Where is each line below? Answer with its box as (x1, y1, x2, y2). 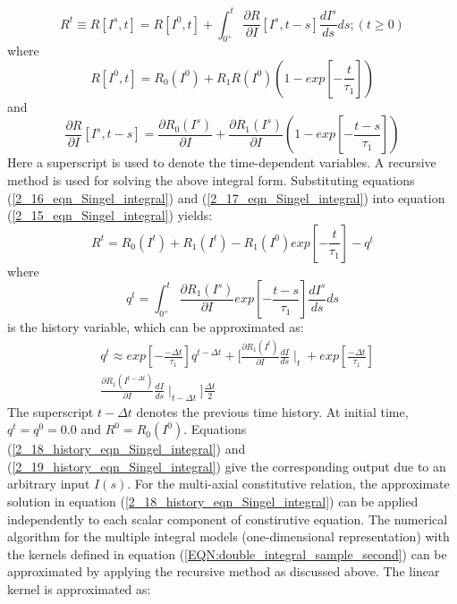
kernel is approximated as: (7, 579, 151, 598)
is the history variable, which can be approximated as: (7, 318, 304, 336)
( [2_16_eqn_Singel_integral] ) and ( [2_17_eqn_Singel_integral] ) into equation (7, 188, 445, 207)
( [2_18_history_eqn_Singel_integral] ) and (7, 439, 246, 458)
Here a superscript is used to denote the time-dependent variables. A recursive (7, 153, 436, 172)
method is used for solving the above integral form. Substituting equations (7, 171, 415, 190)
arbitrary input (7, 474, 90, 493)
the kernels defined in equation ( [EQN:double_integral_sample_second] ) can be (7, 544, 447, 563)
